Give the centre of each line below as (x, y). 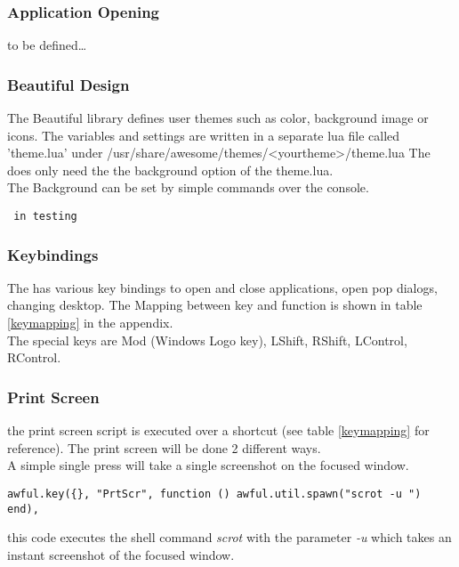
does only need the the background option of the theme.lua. (170, 170)
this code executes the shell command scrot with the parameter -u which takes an (229, 537)
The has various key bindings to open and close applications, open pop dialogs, (222, 287)
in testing (45, 216)
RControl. (34, 357)
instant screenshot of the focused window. (121, 554)
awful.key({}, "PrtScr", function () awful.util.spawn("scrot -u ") (214, 494)
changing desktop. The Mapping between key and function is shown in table (215, 305)
